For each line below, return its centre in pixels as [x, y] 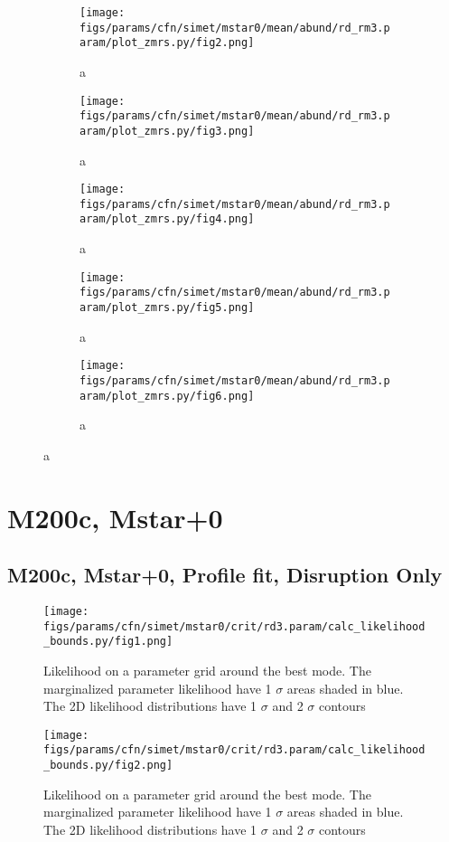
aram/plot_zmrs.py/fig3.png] [167, 131]
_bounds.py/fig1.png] [108, 642]
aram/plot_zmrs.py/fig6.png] [167, 396]
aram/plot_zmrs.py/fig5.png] [167, 307]
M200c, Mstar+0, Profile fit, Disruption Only [225, 575]
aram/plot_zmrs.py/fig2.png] [167, 43]
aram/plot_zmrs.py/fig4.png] [167, 219]
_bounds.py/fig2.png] [108, 766]
